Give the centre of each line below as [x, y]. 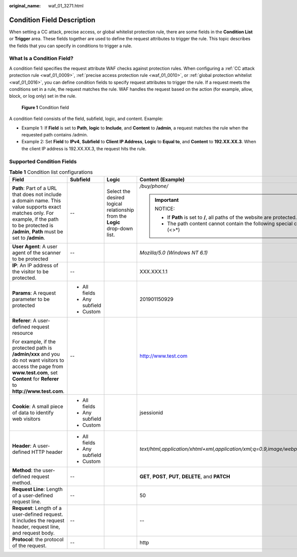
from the [117, 216]
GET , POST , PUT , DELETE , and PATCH [185, 477]
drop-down [120, 229]
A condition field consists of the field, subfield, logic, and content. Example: [86, 119]
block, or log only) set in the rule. [43, 96]
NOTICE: [165, 209]
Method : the [27, 470]
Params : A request [34, 293]
